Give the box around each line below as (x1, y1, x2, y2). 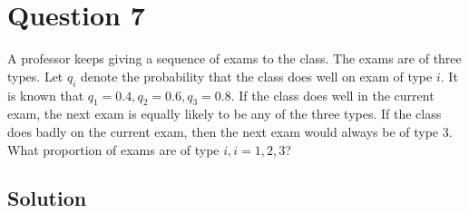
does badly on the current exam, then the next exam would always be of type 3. (7, 121, 453, 140)
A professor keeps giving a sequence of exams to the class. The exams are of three (7, 49, 462, 68)
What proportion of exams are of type (7, 140, 220, 159)
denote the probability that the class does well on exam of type (81, 66, 433, 85)
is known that (7, 85, 84, 104)
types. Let (7, 66, 64, 85)
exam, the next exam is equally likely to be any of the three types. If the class (7, 104, 442, 123)
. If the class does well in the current (230, 85, 435, 104)
